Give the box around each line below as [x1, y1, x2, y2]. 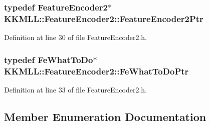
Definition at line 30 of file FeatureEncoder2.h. [4, 32, 147, 42]
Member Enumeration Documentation [4, 108, 206, 124]
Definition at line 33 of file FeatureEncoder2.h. [4, 84, 147, 94]
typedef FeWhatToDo [4, 53, 93, 65]
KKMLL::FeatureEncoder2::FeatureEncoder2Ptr [4, 12, 203, 24]
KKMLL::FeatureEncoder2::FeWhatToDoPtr [4, 64, 189, 77]
